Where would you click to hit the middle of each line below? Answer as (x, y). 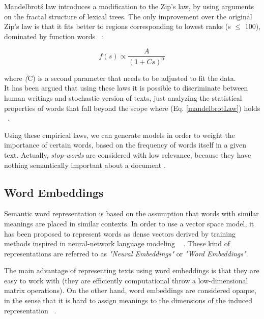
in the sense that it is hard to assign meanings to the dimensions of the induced (128, 300)
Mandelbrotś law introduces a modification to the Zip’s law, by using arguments (129, 6)
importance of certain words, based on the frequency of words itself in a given (125, 145)
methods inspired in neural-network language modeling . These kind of (117, 243)
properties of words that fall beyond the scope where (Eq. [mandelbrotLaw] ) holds (132, 108)
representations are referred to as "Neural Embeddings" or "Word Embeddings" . (126, 253)
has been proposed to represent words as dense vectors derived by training (120, 233)
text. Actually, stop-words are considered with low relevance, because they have (128, 154)
